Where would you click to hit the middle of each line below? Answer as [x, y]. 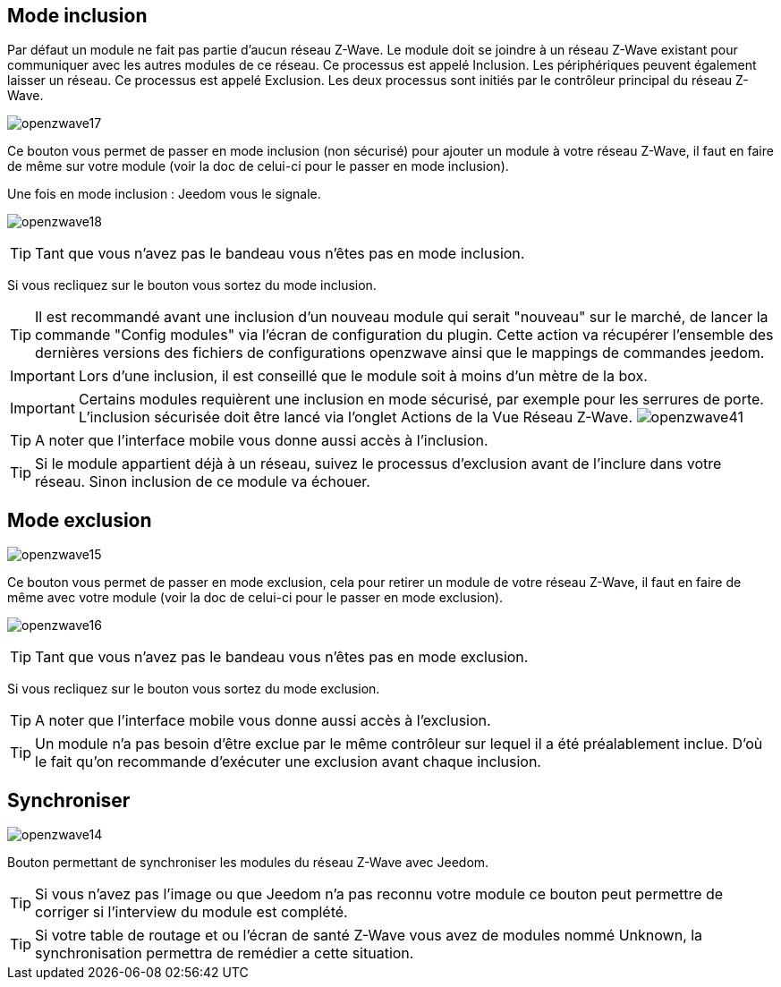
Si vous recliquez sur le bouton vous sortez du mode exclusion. [194, 689]
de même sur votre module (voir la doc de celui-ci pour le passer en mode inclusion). [258, 166]
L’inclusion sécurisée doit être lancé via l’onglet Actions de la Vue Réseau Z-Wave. [356, 417]
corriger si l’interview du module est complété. [191, 912]
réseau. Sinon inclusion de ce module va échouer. [203, 482]
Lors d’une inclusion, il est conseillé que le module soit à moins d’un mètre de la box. [363, 376]
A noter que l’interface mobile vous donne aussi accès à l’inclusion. [262, 441]
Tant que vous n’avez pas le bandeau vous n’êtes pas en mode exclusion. [282, 657]
